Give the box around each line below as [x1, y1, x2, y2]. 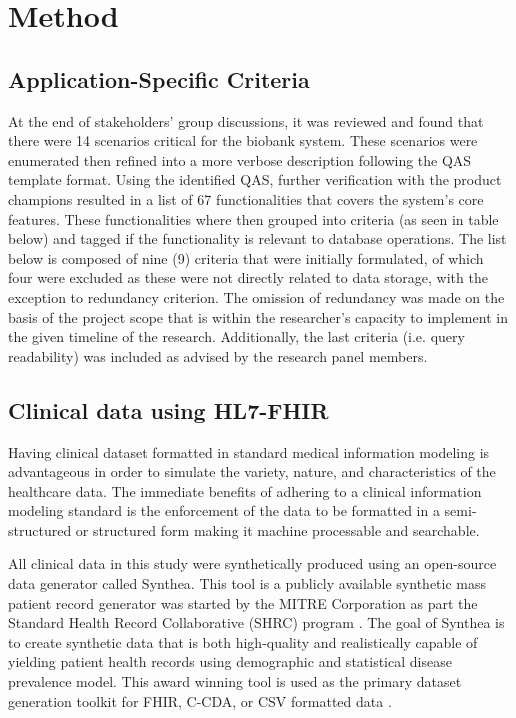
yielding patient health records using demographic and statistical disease [8, 651, 452, 672]
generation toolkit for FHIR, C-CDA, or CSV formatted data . [8, 690, 392, 711]
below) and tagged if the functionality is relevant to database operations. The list [8, 228, 507, 249]
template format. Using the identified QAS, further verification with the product [8, 169, 502, 190]
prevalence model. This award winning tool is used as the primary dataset [8, 671, 462, 692]
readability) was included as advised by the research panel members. [8, 345, 428, 366]
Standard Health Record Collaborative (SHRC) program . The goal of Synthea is [8, 612, 505, 633]
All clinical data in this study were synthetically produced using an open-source [8, 553, 497, 574]
